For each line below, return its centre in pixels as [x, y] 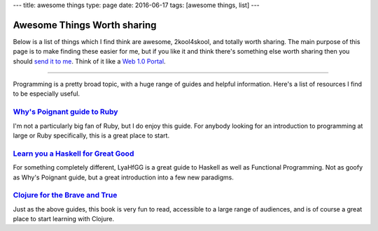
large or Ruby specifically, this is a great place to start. [91, 135]
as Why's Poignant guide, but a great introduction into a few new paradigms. [123, 177]
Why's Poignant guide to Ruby [65, 112]
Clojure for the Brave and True [65, 195]
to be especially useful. [47, 94]
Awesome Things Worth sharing [85, 25]
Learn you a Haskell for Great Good [73, 154]
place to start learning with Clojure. [64, 219]
